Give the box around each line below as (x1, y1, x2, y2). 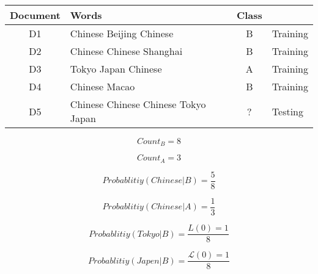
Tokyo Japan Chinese (70, 62, 162, 76)
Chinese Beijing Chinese (70, 26, 174, 40)
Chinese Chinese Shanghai (70, 44, 183, 58)
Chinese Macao (70, 79, 135, 93)
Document (10, 8, 61, 22)
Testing (272, 104, 304, 118)
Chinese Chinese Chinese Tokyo (70, 97, 206, 111)
